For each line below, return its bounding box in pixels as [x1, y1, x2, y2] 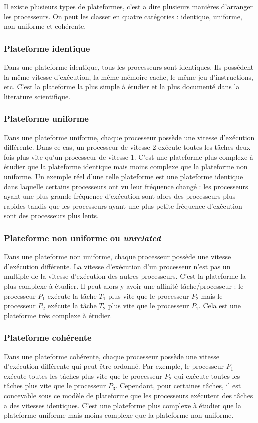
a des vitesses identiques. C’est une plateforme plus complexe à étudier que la [4, 400, 242, 410]
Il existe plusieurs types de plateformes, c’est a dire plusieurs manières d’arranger [4, 1, 253, 11]
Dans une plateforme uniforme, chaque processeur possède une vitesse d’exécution [4, 132, 255, 142]
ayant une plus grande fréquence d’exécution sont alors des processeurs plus [4, 191, 236, 201]
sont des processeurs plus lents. [4, 210, 99, 221]
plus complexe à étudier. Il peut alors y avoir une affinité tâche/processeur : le [4, 280, 244, 291]
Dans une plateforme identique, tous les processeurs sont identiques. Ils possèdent [4, 62, 254, 72]
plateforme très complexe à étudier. [4, 310, 112, 320]
